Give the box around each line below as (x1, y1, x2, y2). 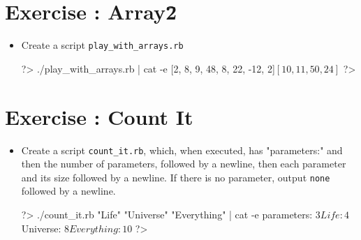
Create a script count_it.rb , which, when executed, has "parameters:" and (21, 142, 343, 157)
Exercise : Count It (5, 102, 193, 130)
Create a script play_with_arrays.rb (21, 38, 184, 52)
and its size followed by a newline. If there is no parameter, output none (21, 170, 330, 184)
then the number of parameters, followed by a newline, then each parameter (21, 156, 346, 171)
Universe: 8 (21, 220, 69, 235)
